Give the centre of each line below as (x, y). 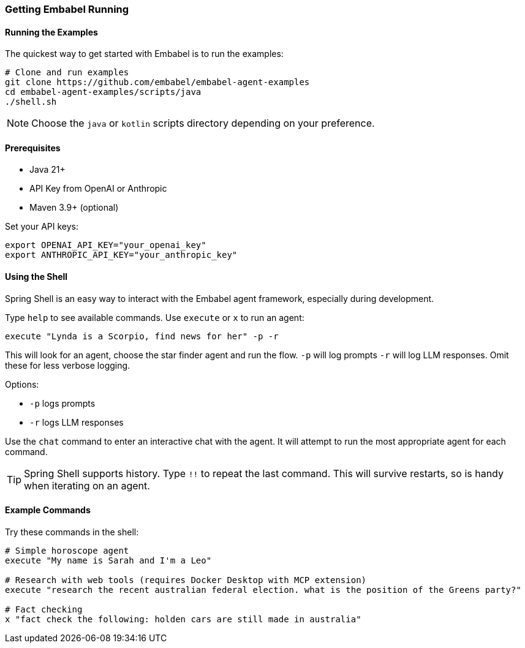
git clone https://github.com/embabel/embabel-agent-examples (157, 82)
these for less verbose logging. (68, 365)
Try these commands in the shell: (72, 532)
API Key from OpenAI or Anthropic (98, 189)
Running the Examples (51, 32)
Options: (22, 384)
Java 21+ (47, 170)
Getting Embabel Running (67, 9)
